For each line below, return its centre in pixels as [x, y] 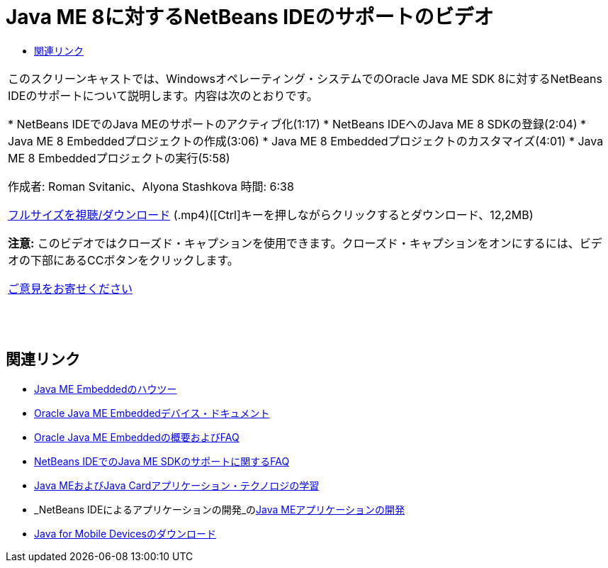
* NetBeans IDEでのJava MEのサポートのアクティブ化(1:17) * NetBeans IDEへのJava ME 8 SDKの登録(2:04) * [297, 124]
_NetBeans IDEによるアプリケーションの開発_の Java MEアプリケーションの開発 [220, 509]
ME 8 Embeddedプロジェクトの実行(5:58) [119, 158]
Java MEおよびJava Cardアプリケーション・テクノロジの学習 [177, 485]
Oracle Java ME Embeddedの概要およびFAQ [137, 437]
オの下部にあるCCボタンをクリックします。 [123, 260]
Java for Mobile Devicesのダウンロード [125, 533]
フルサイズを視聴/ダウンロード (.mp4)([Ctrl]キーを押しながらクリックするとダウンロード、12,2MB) [271, 215]
